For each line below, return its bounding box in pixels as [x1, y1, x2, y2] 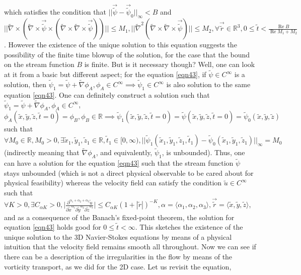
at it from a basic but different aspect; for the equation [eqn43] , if [4, 69, 206, 80]
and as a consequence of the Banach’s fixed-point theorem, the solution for [4, 212, 235, 222]
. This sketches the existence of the [135, 222, 243, 232]
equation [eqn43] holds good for [4, 222, 101, 232]
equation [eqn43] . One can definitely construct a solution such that [4, 89, 210, 100]
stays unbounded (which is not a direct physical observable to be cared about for [4, 167, 254, 178]
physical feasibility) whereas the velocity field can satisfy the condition [4, 177, 222, 188]
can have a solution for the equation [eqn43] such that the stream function [4, 158, 234, 168]
